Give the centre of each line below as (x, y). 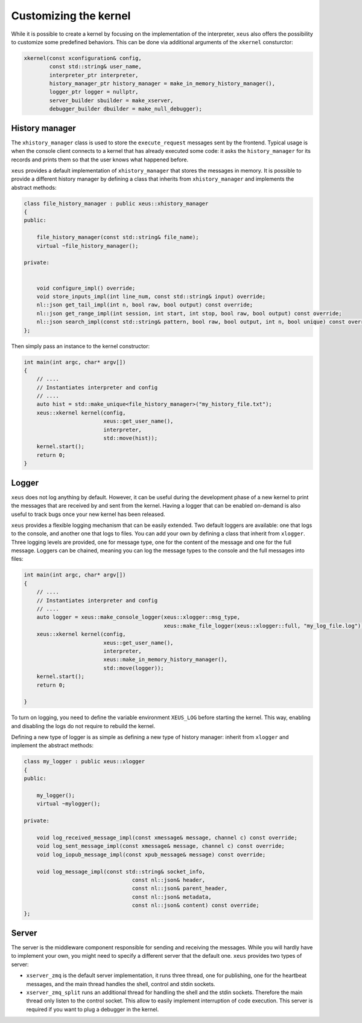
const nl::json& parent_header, (180, 889)
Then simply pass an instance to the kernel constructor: (81, 346)
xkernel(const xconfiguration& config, (83, 58)
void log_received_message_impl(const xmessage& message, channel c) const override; (167, 837)
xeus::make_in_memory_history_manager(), (166, 660)
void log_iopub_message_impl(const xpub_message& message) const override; (151, 854)
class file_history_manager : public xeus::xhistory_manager (116, 203)
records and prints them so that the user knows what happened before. (100, 160)
